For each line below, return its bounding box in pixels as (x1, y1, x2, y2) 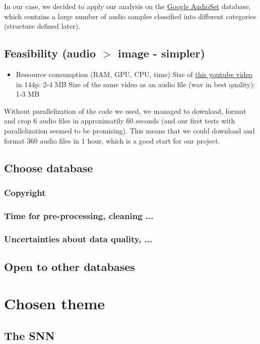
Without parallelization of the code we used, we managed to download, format (4, 105, 246, 116)
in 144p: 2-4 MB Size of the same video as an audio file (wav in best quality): (16, 79, 255, 89)
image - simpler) (118, 45, 205, 61)
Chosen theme (4, 293, 105, 314)
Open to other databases (4, 258, 135, 274)
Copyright (4, 186, 46, 198)
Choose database (4, 160, 93, 175)
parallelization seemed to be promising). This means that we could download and (4, 125, 255, 135)
